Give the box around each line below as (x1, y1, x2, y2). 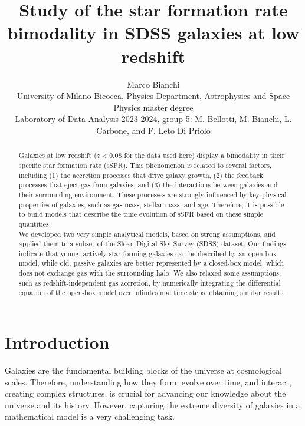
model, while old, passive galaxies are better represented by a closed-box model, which (18, 258, 284, 268)
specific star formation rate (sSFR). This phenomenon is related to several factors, (18, 160, 272, 170)
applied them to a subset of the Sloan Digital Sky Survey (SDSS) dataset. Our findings (18, 239, 287, 249)
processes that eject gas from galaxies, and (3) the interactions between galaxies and (18, 180, 278, 190)
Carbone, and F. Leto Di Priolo (96, 124, 211, 136)
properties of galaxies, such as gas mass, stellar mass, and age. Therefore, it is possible (18, 199, 284, 209)
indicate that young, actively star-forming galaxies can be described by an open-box (18, 248, 277, 258)
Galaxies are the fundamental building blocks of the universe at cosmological (5, 364, 282, 377)
